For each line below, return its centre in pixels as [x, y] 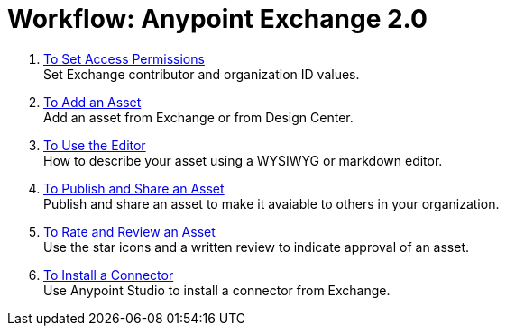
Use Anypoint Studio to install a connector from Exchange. [217, 290]
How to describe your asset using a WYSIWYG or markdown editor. [243, 160]
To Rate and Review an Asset [129, 231]
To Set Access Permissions [124, 58]
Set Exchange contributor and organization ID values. [202, 74]
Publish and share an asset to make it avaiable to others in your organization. [271, 203]
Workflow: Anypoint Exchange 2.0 [217, 19]
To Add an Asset [92, 102]
